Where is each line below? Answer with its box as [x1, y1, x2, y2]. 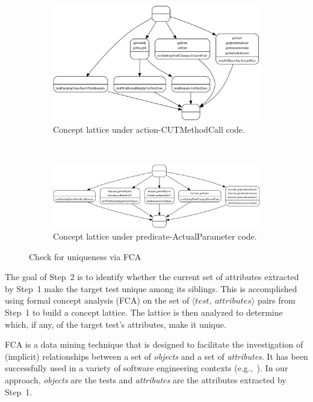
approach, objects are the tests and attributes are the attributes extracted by [5, 373, 287, 386]
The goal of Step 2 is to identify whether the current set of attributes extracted [5, 270, 299, 283]
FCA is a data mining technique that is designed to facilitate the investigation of [5, 338, 303, 351]
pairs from [257, 294, 296, 307]
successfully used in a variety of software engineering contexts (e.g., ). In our [5, 362, 288, 374]
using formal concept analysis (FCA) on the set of [5, 294, 190, 307]
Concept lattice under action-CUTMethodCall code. [53, 123, 245, 136]
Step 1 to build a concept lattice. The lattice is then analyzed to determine [5, 305, 283, 318]
